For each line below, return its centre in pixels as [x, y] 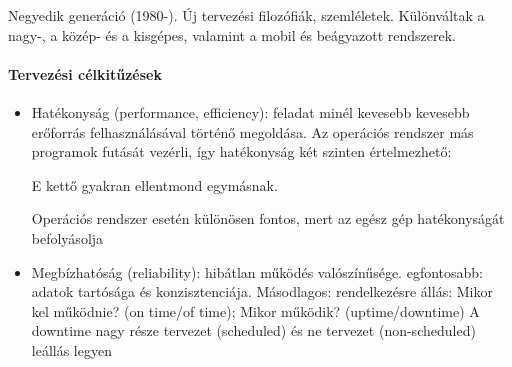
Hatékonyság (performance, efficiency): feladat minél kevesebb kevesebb [250, 111]
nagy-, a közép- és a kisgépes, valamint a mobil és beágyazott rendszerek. [232, 34]
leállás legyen [71, 349]
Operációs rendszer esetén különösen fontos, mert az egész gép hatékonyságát [268, 218]
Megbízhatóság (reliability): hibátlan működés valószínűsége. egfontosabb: [257, 271]
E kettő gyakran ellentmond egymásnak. [154, 184]
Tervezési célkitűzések [85, 73]
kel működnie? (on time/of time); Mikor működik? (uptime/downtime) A [255, 310]
